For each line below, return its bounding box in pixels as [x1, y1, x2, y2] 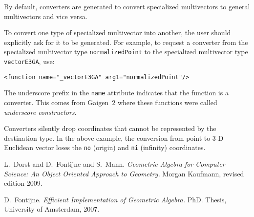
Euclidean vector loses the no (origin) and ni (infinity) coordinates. [4, 142, 206, 152]
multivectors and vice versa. [4, 11, 87, 21]
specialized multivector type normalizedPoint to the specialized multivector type [4, 46, 248, 57]
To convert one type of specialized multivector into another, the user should [4, 27, 231, 38]
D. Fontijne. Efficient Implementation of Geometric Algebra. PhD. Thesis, [4, 194, 227, 204]
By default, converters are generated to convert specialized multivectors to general [4, 1, 250, 11]
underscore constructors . [4, 107, 77, 117]
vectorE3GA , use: [4, 56, 55, 66]
